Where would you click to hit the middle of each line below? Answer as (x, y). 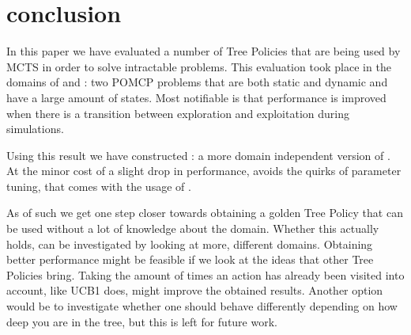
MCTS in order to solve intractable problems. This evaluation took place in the (199, 66)
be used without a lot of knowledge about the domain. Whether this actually (193, 228)
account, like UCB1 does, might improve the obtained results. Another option (195, 290)
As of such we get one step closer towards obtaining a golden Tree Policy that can (205, 213)
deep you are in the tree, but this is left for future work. (142, 321)
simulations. (35, 129)
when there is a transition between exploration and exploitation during (178, 113)
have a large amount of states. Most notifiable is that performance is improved (196, 97)
